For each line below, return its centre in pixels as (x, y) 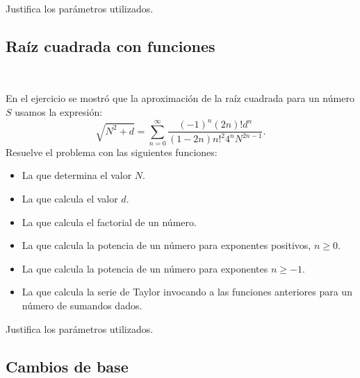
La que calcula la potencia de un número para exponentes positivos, (166, 245)
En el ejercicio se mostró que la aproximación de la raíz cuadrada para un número (180, 98)
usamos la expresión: (59, 111)
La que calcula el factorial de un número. (109, 222)
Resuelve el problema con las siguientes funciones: (112, 152)
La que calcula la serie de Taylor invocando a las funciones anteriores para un (187, 292)
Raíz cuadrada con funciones (111, 45)
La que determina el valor (77, 175)
